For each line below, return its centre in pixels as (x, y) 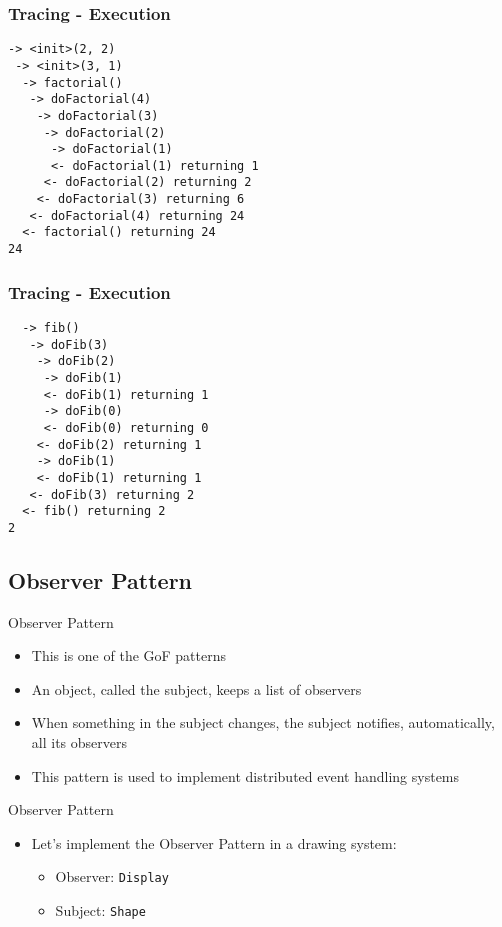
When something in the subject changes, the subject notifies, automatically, (263, 722)
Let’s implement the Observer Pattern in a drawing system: (214, 842)
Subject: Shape (100, 910)
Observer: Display (112, 876)
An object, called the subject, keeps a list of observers (196, 688)
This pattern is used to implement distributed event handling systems (245, 775)
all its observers (79, 742)
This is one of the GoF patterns (129, 655)
